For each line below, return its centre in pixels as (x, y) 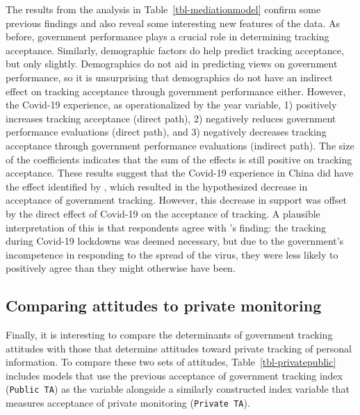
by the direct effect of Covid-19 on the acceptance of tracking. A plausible (163, 213)
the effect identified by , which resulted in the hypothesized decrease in (157, 186)
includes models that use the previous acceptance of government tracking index (174, 375)
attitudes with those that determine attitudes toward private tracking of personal (179, 348)
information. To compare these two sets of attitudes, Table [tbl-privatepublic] (171, 362)
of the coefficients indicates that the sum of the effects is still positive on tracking (179, 159)
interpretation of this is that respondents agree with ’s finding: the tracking (166, 227)
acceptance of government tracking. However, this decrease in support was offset (176, 200)
